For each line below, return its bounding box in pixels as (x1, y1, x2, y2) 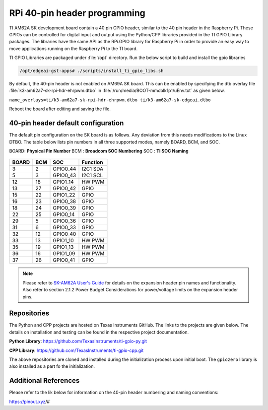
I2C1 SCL (81, 172, 103, 179)
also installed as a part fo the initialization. (9, 363, 95, 369)
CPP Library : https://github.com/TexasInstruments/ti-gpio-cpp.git (9, 347, 144, 353)
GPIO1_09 (53, 250, 75, 257)
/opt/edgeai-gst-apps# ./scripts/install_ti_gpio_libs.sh (19, 68, 164, 74)
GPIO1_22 (53, 192, 75, 199)
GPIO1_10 (53, 237, 74, 244)
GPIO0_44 (53, 165, 76, 172)
